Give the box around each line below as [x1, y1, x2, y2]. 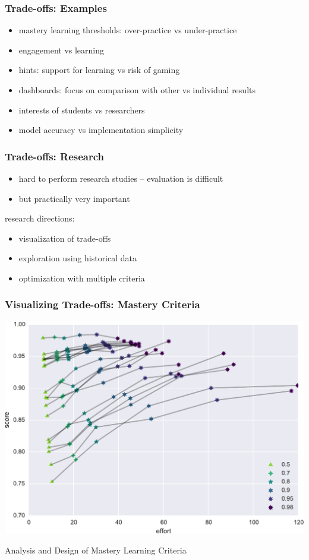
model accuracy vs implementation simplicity [18, 124, 184, 136]
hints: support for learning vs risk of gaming [18, 64, 180, 76]
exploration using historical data [18, 252, 137, 264]
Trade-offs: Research [5, 148, 105, 163]
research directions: [5, 212, 75, 224]
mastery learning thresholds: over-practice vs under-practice [18, 24, 237, 36]
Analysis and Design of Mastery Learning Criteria [5, 544, 187, 556]
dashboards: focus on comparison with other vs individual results [18, 84, 256, 96]
